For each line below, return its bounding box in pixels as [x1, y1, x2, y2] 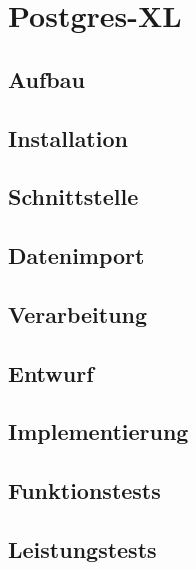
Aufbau [8, 63, 85, 94]
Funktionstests [8, 475, 161, 506]
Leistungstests [8, 534, 157, 565]
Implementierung [8, 416, 189, 447]
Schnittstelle [8, 181, 139, 212]
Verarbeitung [8, 298, 148, 329]
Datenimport [8, 240, 145, 271]
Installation [8, 122, 128, 153]
